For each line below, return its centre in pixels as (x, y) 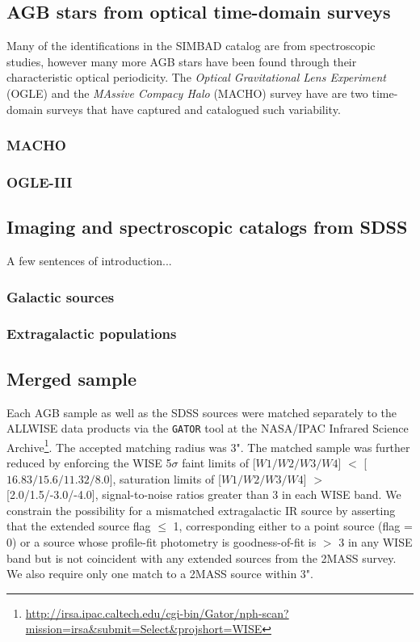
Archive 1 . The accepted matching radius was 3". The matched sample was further (208, 446)
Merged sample (72, 378)
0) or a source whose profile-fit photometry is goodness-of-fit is (162, 542)
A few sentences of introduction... (89, 261)
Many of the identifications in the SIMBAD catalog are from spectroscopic (191, 46)
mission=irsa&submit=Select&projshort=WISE (144, 629)
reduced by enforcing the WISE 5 (89, 463)
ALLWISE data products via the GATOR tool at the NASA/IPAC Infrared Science (208, 428)
